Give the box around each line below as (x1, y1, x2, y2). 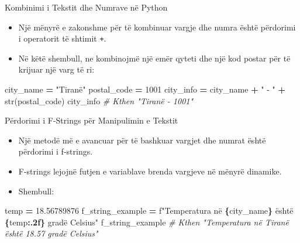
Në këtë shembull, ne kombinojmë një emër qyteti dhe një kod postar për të (18, 52, 291, 64)
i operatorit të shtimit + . (18, 32, 106, 45)
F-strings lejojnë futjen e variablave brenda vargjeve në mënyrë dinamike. (18, 165, 282, 177)
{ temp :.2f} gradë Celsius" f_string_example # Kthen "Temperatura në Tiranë (5, 215, 289, 228)
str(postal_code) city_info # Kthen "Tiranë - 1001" (5, 94, 194, 107)
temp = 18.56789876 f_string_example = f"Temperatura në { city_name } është (5, 204, 294, 217)
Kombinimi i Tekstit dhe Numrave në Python (5, 1, 168, 13)
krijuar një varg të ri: (18, 63, 95, 76)
